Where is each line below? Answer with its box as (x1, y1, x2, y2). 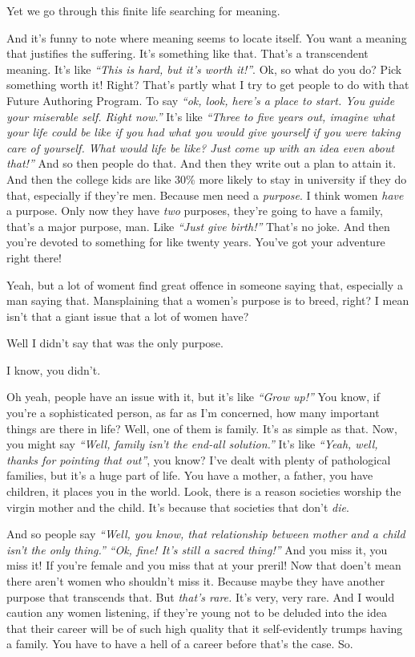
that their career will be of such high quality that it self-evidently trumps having (6, 619, 403, 636)
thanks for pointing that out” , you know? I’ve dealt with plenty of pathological (6, 451, 391, 468)
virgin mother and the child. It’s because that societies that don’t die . (6, 498, 349, 515)
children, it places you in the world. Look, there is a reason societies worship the (6, 483, 401, 500)
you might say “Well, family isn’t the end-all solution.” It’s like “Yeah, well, (6, 436, 378, 452)
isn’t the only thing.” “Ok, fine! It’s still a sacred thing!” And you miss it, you (6, 541, 388, 558)
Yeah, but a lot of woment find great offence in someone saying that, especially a (6, 276, 403, 293)
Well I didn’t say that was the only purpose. (6, 335, 224, 351)
